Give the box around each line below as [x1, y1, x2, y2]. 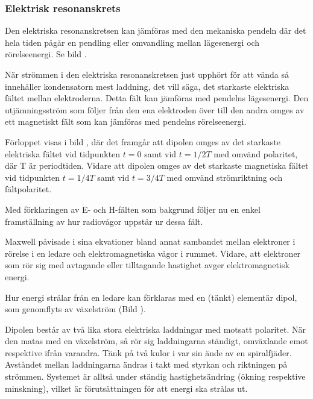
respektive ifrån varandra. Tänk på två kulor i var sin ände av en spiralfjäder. [5, 346, 292, 359]
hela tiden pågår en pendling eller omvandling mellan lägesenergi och [5, 36, 260, 48]
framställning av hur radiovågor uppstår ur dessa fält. [5, 215, 203, 227]
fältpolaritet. [5, 183, 52, 195]
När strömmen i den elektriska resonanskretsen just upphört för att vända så [5, 68, 289, 80]
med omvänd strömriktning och [166, 171, 283, 183]
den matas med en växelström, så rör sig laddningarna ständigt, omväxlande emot [5, 335, 308, 347]
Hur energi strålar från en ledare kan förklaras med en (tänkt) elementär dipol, [5, 291, 297, 303]
